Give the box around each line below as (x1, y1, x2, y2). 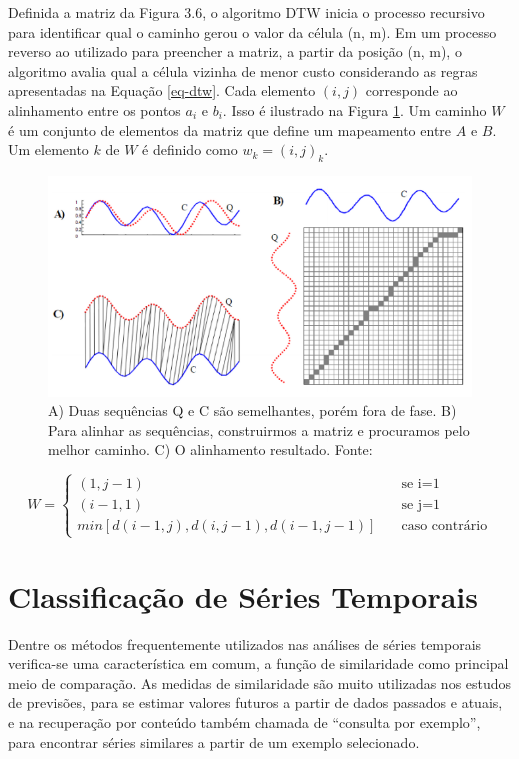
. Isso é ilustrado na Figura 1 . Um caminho (222, 99, 487, 120)
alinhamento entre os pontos (8, 99, 181, 120)
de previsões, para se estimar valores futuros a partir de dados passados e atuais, (8, 692, 503, 713)
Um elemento (8, 139, 89, 160)
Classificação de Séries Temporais (8, 575, 479, 616)
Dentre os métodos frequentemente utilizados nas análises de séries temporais (8, 633, 482, 654)
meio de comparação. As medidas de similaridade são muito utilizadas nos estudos (8, 672, 512, 693)
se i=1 (401, 477, 440, 492)
